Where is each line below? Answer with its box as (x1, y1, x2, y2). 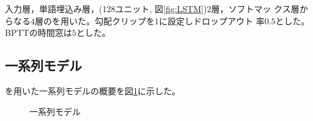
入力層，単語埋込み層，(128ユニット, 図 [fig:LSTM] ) (5, 2, 207, 15)
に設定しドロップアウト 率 (159, 14, 265, 27)
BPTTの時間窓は (5, 26, 72, 39)
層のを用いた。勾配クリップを (35, 14, 155, 27)
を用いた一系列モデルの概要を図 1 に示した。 (5, 84, 180, 97)
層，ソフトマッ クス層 (211, 2, 300, 15)
